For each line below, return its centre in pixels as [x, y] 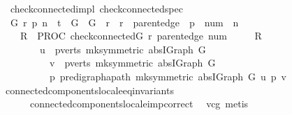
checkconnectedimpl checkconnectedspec [96, 8]
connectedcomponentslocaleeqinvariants [89, 90]
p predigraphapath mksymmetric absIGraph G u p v [168, 76]
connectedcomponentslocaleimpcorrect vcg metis [139, 104]
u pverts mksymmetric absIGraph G [123, 49]
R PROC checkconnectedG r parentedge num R [141, 36]
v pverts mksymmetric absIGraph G [132, 63]
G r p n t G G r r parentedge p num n [124, 22]
